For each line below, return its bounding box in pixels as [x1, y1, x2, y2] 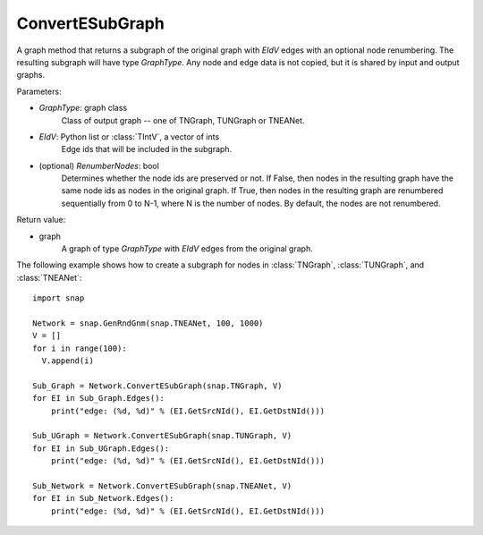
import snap [32, 293, 85, 303]
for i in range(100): [32, 343, 127, 353]
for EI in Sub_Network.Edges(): [32, 493, 174, 504]
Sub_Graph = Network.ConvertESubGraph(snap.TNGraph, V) [32, 380, 283, 391]
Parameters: [16, 86, 62, 97]
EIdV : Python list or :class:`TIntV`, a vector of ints [38, 131, 220, 142]
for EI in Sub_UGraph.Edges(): [32, 443, 170, 454]
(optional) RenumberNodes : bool [38, 160, 160, 171]
